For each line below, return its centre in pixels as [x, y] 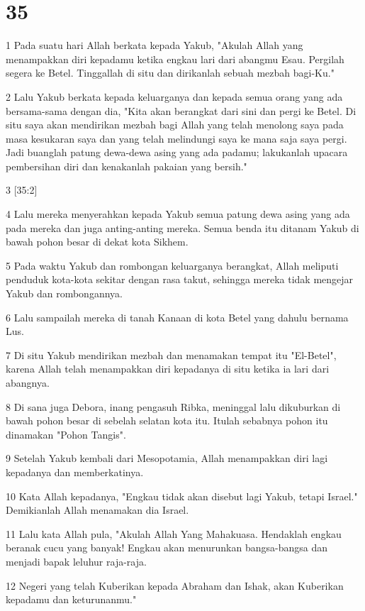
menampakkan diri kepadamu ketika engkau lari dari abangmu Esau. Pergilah [175, 59]
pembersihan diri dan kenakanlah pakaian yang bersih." [127, 166]
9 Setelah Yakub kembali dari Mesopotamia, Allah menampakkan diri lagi [167, 458]
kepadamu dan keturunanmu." [71, 599]
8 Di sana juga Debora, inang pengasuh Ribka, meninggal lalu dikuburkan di [173, 406]
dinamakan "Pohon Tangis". [66, 434]
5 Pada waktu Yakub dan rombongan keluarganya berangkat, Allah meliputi [172, 265]
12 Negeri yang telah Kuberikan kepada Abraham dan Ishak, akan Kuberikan [175, 585]
